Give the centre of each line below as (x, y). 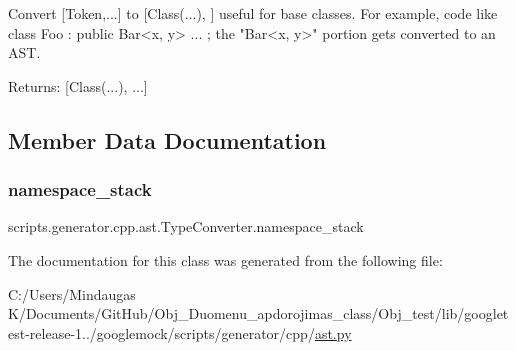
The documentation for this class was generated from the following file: (225, 259)
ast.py (333, 332)
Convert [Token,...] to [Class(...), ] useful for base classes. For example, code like (253, 13)
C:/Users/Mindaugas (72, 293)
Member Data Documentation (167, 139)
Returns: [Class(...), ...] (78, 85)
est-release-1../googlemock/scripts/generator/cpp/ (161, 332)
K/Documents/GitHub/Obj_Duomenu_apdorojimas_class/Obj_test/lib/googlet (258, 313)
